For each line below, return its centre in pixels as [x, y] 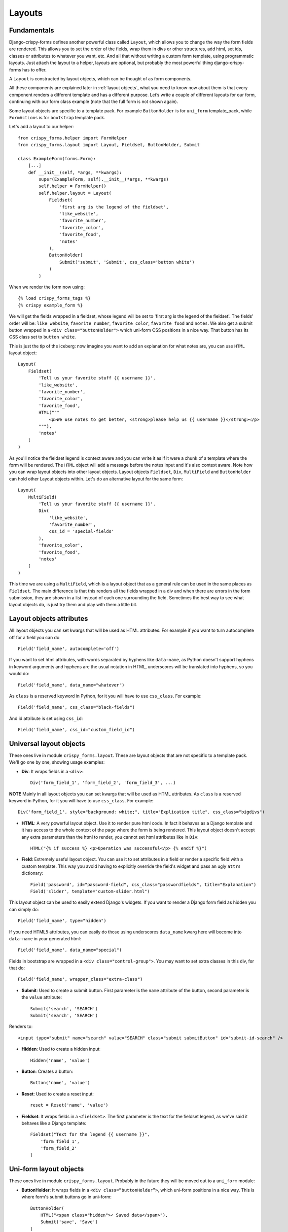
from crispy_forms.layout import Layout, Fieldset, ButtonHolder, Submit [109, 145]
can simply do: [24, 909]
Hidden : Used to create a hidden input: [61, 1049]
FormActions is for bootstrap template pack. [57, 117]
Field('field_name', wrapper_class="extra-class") [80, 979]
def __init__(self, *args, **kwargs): [75, 172]
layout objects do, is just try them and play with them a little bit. [73, 605]
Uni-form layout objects [46, 1169]
